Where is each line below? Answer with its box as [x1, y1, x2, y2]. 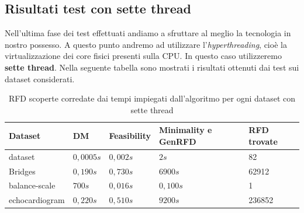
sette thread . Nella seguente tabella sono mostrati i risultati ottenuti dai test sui [5, 61, 299, 73]
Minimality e [159, 124, 212, 136]
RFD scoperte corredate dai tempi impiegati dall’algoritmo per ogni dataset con [8, 92, 296, 104]
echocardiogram [9, 194, 65, 206]
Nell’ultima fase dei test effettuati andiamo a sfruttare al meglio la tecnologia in [5, 27, 291, 39]
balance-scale [9, 179, 56, 191]
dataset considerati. [5, 72, 75, 85]
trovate [248, 135, 278, 147]
